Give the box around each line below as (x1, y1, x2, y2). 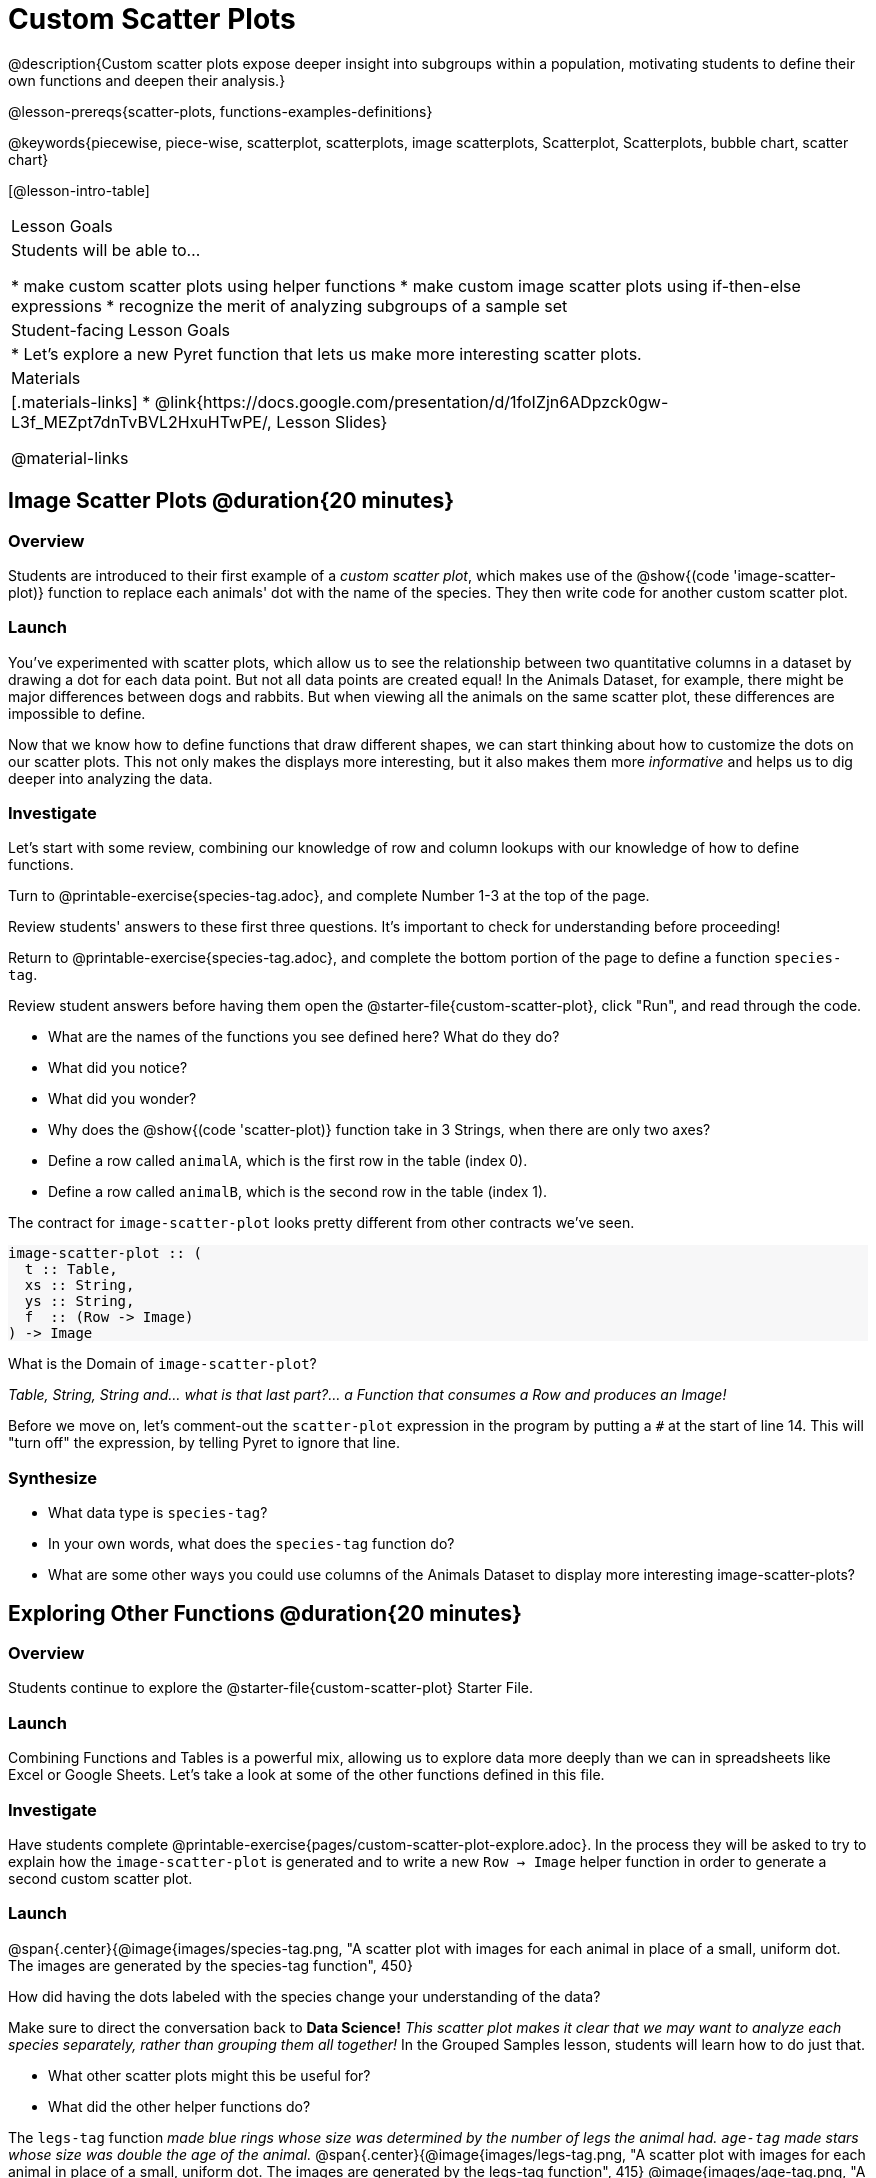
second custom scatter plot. (8, 1869, 193, 1887)
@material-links (11, 447, 129, 468)
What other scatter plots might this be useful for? (48, 2066, 371, 2084)
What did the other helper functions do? (48, 2097, 311, 2115)
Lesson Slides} (276, 411, 388, 432)
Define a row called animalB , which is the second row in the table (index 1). (48, 1183, 548, 1201)
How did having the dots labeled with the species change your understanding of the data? (8, 1987, 601, 2005)
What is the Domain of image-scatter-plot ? (8, 1355, 317, 1373)
